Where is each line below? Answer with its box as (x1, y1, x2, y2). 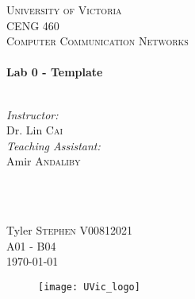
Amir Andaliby (6, 153, 81, 169)
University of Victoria (6, 2, 122, 17)
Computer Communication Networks (6, 33, 189, 49)
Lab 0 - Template (6, 64, 103, 80)
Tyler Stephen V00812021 (6, 222, 132, 239)
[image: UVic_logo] (38, 281, 140, 293)
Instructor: (6, 106, 59, 122)
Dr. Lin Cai (6, 122, 63, 138)
